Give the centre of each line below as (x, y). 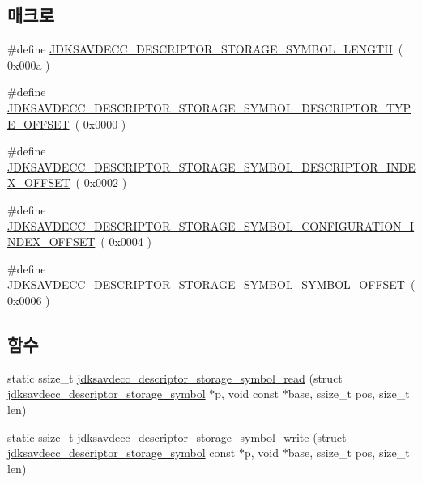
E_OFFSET (38, 123)
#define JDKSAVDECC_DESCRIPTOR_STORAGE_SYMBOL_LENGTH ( (205, 49)
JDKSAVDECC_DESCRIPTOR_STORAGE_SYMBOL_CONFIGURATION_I (211, 225)
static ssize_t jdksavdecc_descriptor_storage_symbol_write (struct (177, 436)
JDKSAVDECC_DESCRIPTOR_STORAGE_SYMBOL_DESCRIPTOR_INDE (211, 166)
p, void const (247, 394)
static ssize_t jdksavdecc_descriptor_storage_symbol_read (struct (175, 377)
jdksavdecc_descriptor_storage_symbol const (121, 453)
